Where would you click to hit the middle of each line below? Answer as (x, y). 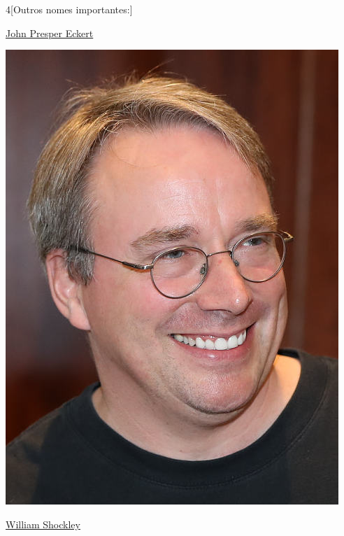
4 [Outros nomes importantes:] (69, 9)
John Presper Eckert (50, 33)
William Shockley (43, 524)
